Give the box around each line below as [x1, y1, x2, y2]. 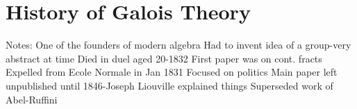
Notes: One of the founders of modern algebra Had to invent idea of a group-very [6, 37, 351, 52]
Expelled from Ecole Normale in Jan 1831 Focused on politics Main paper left [6, 65, 338, 79]
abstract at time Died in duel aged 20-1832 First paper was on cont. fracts [6, 51, 322, 65]
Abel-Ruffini [6, 92, 58, 106]
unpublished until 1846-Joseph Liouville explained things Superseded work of [6, 78, 333, 92]
